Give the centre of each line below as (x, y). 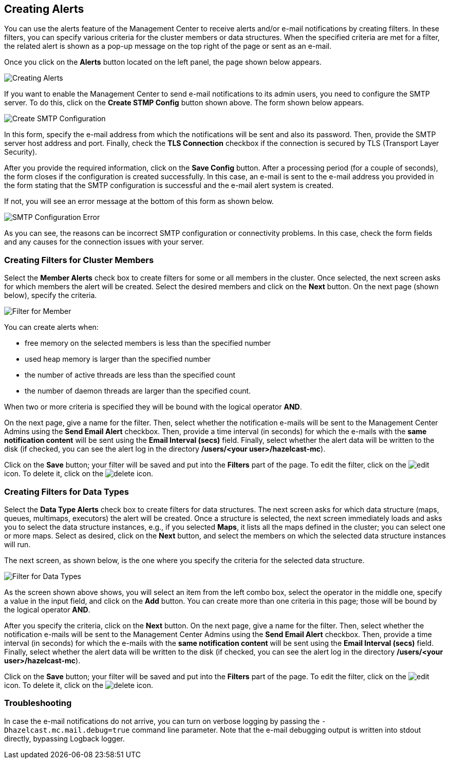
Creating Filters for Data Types (67, 491)
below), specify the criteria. (51, 295)
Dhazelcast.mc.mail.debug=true (67, 730)
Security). (21, 152)
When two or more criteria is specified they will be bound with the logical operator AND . (153, 407)
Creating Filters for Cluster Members (79, 260)
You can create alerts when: (51, 327)
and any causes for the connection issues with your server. (104, 242)
